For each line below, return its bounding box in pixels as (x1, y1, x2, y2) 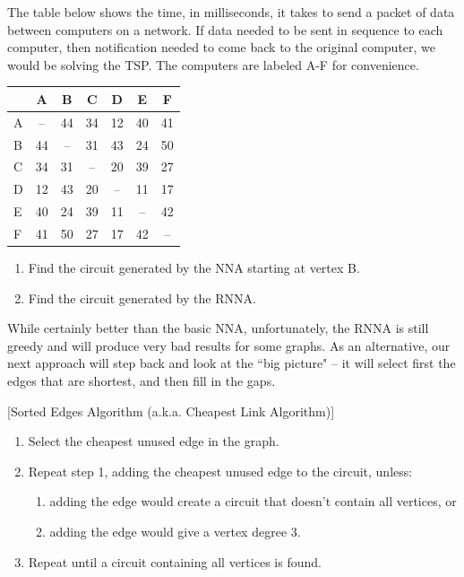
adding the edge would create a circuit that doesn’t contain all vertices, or (49, 492, 457, 511)
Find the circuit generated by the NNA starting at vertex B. (28, 258, 360, 277)
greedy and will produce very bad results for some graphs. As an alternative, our (7, 336, 451, 354)
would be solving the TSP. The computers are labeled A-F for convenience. (7, 55, 419, 74)
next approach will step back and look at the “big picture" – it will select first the (7, 354, 456, 372)
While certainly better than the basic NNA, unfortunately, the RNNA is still (7, 319, 429, 337)
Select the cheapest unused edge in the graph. (28, 432, 279, 450)
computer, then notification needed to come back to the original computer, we (7, 38, 436, 57)
